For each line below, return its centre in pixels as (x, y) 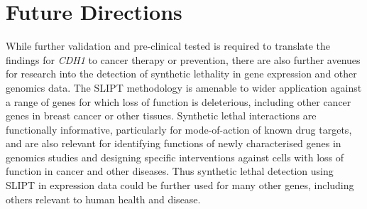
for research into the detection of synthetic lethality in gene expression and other (181, 74)
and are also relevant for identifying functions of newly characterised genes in (174, 143)
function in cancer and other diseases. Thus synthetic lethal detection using (170, 171)
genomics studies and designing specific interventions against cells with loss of (175, 157)
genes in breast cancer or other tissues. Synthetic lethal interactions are (161, 116)
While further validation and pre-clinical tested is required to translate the (168, 46)
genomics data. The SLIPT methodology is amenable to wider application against (184, 87)
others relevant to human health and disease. (103, 199)
